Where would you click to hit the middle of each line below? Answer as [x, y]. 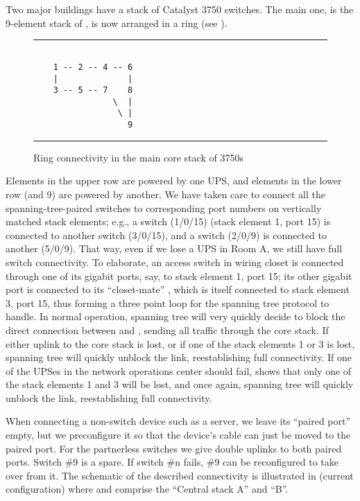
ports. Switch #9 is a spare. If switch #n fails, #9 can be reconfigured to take [172, 462]
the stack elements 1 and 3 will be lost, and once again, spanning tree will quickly [180, 384]
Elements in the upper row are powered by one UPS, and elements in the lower [174, 181]
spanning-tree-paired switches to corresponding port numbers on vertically [164, 208]
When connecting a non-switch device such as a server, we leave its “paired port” [178, 421]
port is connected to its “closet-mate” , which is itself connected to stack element [178, 289]
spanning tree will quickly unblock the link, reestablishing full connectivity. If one [179, 357]
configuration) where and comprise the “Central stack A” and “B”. [147, 489]
